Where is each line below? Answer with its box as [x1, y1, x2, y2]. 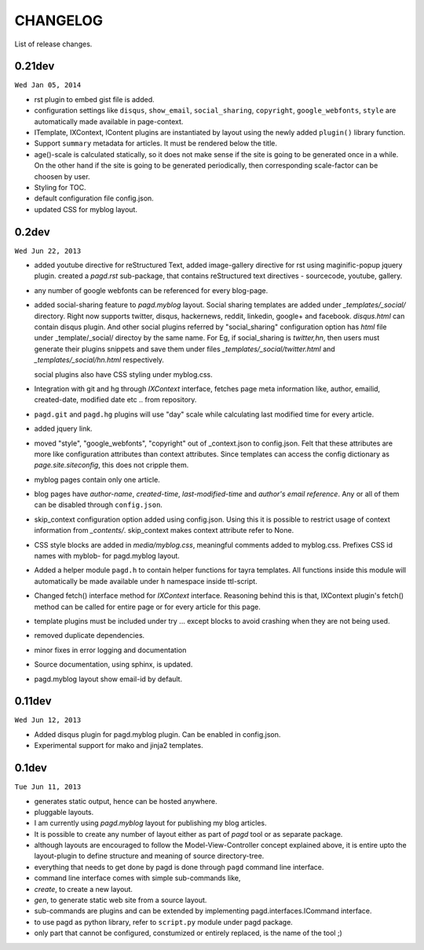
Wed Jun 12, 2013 [14, 716, 82, 724]
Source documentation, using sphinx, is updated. [34, 660, 193, 669]
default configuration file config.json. [34, 193, 155, 204]
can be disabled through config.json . [34, 500, 163, 510]
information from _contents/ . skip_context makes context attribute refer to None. [34, 526, 294, 535]
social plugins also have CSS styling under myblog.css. [34, 369, 213, 379]
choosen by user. [34, 171, 90, 181]
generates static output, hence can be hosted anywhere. [34, 796, 217, 805]
